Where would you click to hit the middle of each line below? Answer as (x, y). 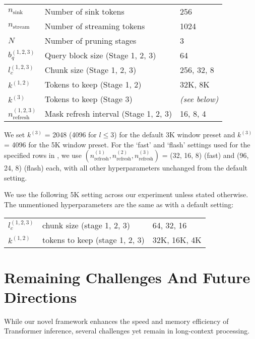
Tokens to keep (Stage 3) (88, 99)
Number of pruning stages (90, 40)
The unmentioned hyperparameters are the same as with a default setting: (119, 204)
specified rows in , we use (43, 155)
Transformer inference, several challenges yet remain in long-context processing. (127, 331)
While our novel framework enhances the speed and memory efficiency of (116, 321)
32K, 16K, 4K (177, 239)
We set (15, 134)
